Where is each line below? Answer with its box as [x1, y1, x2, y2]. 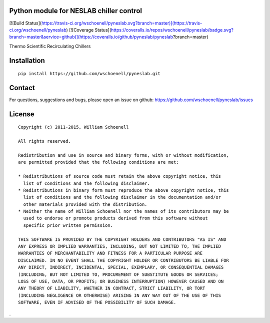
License [9, 110, 34, 118]
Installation [9, 56, 45, 65]
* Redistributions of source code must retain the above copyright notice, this [18, 173, 221, 179]
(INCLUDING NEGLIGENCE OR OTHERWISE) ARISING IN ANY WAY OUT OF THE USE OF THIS [18, 292, 221, 298]
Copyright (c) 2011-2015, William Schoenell [18, 124, 129, 130]
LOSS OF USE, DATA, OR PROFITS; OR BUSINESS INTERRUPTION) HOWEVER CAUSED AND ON [18, 278, 224, 284]
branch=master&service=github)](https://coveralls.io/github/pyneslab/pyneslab [9, 34, 173, 40]
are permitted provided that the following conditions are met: [18, 159, 179, 165]
